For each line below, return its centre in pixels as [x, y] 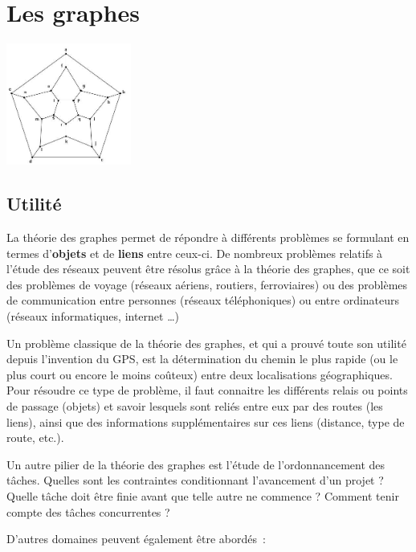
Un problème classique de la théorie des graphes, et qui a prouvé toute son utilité [206, 343]
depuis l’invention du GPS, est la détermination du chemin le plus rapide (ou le [202, 359]
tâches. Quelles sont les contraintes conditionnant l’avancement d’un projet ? [195, 480]
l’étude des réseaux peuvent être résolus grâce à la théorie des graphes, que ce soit [208, 269]
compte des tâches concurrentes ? [88, 511]
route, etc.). [35, 438]
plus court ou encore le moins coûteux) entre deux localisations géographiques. [200, 374]
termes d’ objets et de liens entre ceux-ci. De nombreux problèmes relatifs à [195, 253]
